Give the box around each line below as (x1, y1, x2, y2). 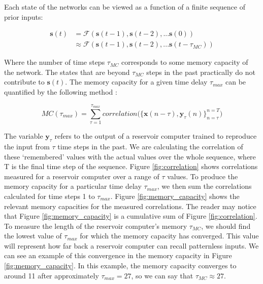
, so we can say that (131, 270, 193, 280)
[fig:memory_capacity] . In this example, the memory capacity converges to (4, 260, 237, 271)
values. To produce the (167, 171, 238, 181)
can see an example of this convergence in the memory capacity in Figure (4, 250, 232, 261)
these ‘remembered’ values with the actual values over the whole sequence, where (4, 151, 256, 161)
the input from (4, 141, 50, 151)
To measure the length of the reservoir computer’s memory (4, 220, 187, 231)
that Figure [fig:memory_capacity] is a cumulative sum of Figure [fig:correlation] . (4, 211, 257, 221)
